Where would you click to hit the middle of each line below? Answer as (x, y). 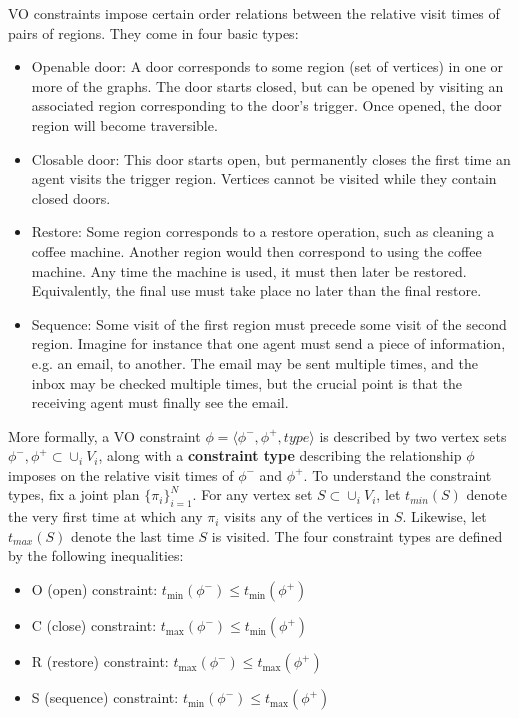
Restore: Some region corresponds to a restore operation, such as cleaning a (263, 231)
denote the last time (132, 535)
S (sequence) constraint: (105, 697)
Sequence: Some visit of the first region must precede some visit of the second (269, 323)
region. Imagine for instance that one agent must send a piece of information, (268, 343)
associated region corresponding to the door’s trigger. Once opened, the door (266, 105)
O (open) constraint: (94, 589)
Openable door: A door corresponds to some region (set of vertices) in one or (267, 66)
